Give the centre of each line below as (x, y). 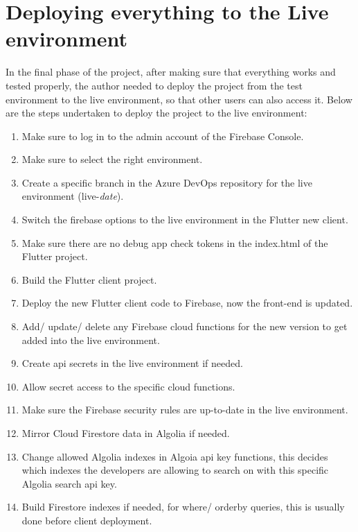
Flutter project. (55, 256)
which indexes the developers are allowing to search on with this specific (175, 470)
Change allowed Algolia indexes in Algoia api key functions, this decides (175, 456)
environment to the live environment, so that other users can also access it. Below (179, 99)
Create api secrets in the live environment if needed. (132, 363)
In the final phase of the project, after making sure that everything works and (171, 72)
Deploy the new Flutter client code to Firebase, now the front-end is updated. (187, 303)
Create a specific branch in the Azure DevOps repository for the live (167, 182)
